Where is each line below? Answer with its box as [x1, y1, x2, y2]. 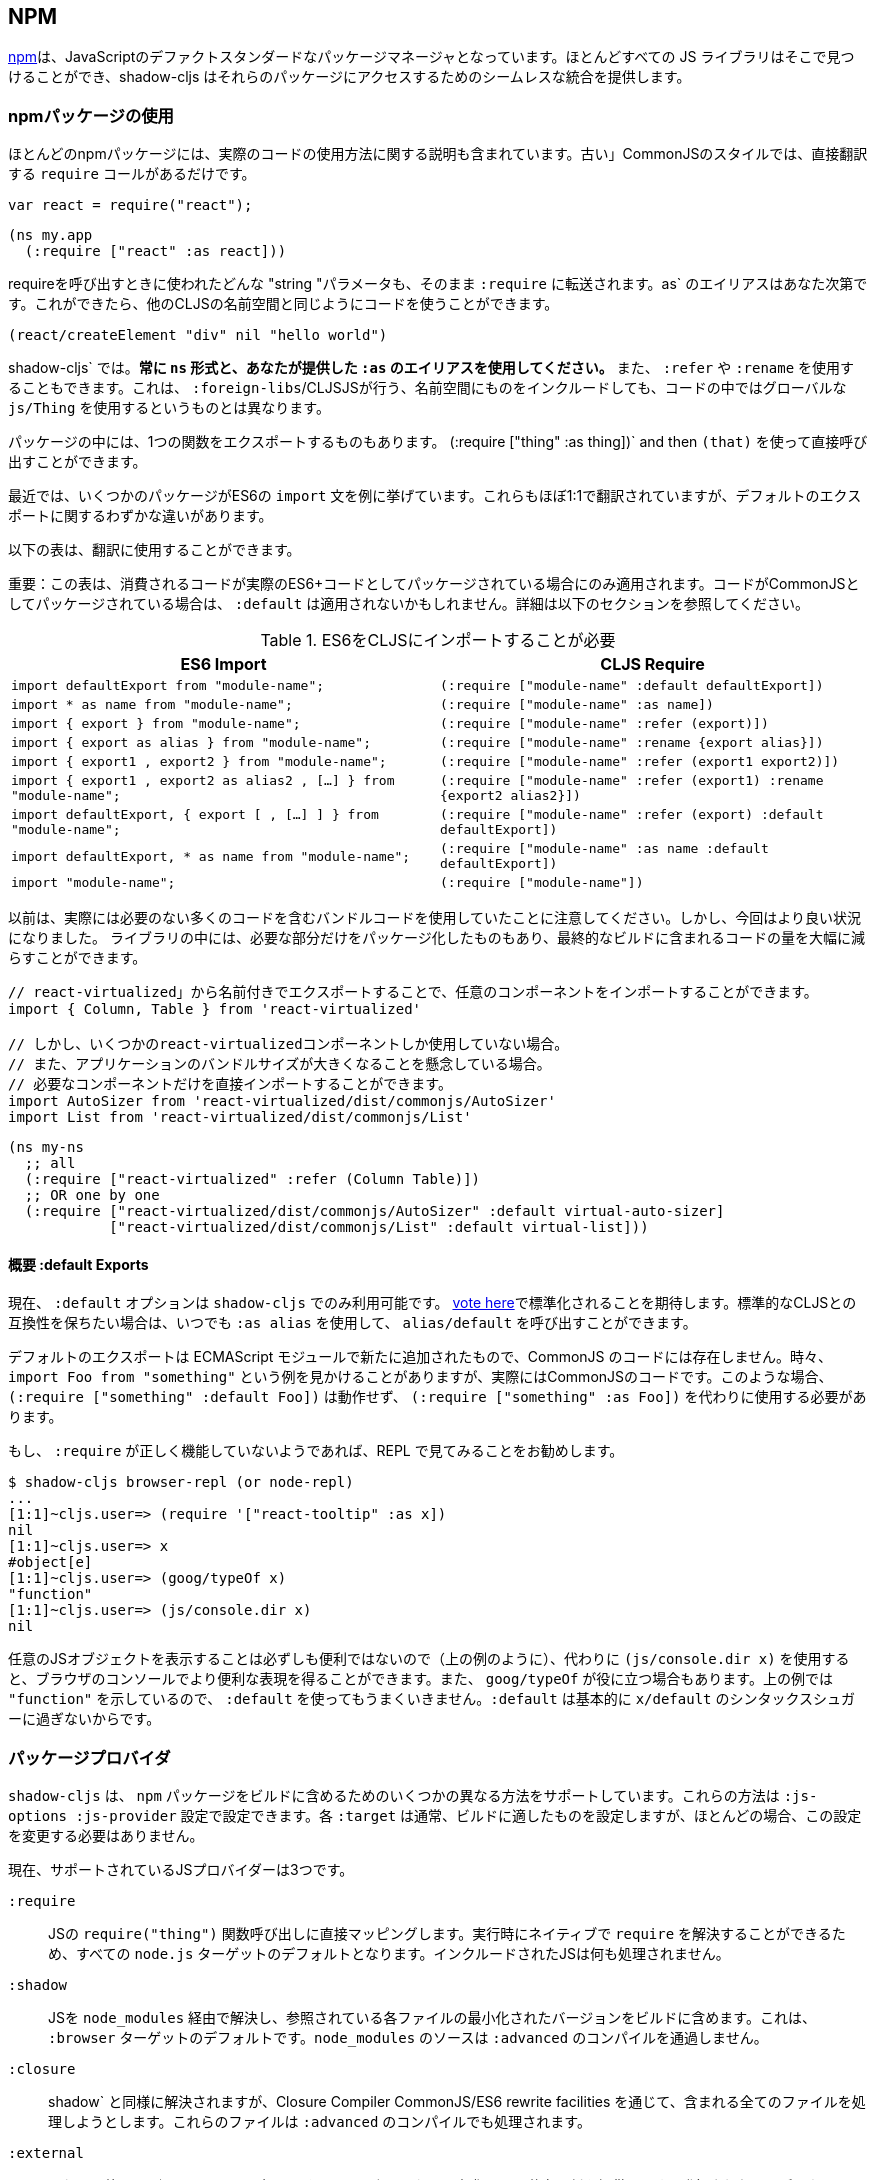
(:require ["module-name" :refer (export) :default [440, 807, 824, 823]
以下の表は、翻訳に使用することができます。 [8, 541, 301, 559]
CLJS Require [600, 654, 705, 675]
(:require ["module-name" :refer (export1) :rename [440, 773, 824, 789]
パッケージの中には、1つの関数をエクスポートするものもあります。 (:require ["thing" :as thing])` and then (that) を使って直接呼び [8, 433, 868, 451]
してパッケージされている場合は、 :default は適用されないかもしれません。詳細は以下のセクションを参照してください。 [8, 595, 809, 613]
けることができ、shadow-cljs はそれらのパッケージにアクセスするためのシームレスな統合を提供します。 [8, 68, 691, 86]
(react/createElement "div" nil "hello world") [8, 327, 388, 344]
